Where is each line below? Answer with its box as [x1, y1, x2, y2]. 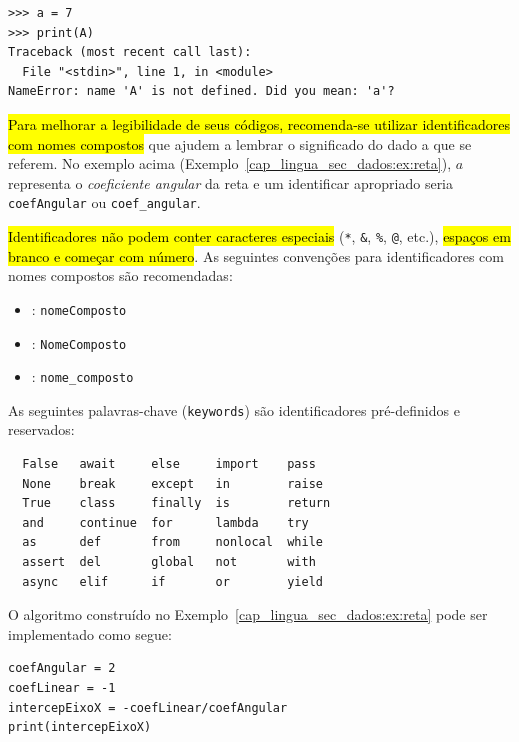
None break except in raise [22, 476, 323, 491]
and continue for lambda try [22, 515, 309, 530]
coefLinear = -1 [8, 681, 116, 695]
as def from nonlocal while [22, 535, 323, 550]
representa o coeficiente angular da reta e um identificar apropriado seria [8, 172, 454, 193]
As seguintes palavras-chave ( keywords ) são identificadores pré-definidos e [8, 399, 460, 420]
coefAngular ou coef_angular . [8, 192, 201, 213]
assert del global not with [22, 555, 316, 570]
